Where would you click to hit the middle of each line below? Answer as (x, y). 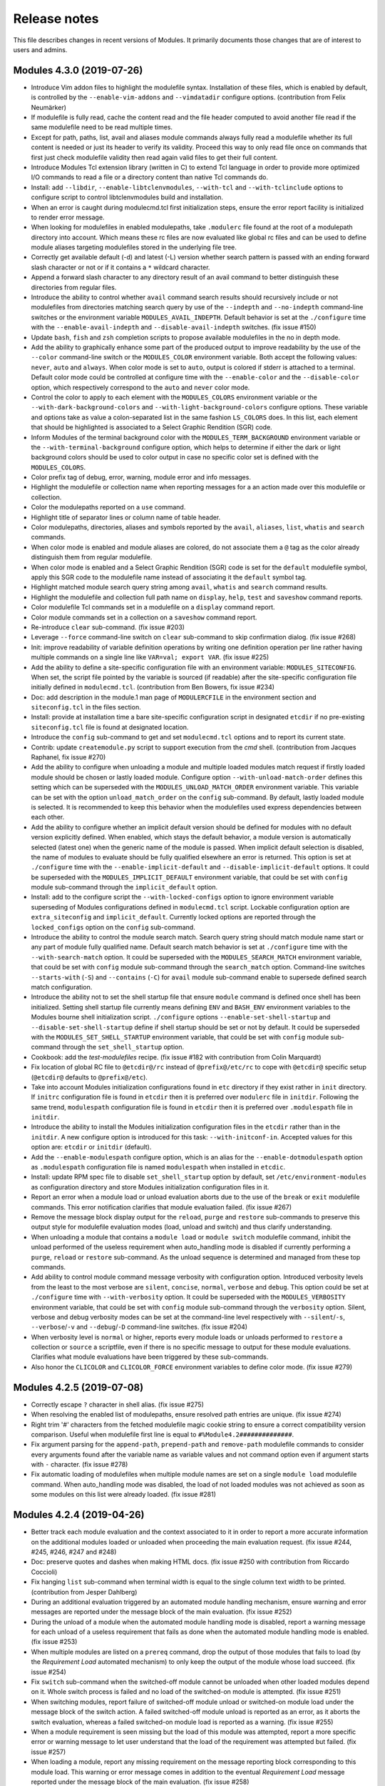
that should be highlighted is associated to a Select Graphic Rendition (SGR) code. (152, 427)
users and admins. (40, 49)
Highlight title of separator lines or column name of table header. (126, 517)
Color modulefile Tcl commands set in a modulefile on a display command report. (153, 607)
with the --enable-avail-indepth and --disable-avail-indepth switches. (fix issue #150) (174, 327)
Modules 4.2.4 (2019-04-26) (79, 1515)
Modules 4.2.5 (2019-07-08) (78, 1387)
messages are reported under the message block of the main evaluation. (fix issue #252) (161, 1612)
